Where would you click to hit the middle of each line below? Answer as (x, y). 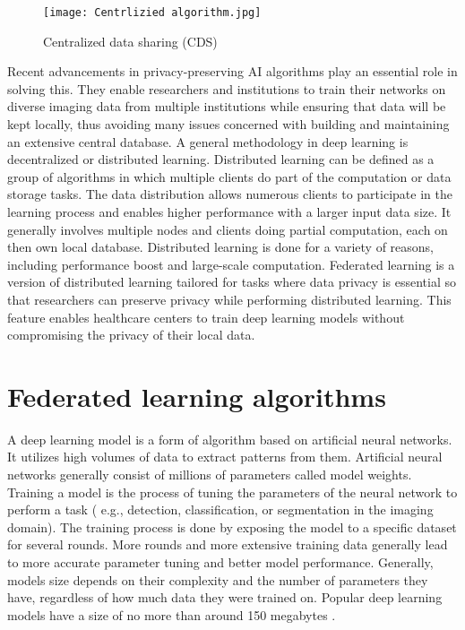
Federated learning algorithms (197, 396)
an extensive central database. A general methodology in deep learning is (208, 141)
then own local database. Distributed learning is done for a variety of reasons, (221, 247)
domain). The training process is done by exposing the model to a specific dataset (232, 526)
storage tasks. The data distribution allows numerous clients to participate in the (230, 194)
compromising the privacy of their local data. (131, 335)
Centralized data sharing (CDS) (130, 41)
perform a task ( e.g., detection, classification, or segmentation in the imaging (220, 509)
